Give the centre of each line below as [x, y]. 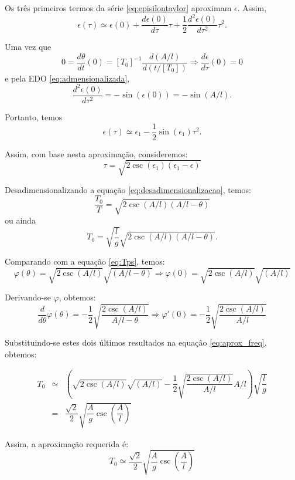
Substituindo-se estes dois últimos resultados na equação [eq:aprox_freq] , [136, 342]
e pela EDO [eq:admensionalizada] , [67, 78]
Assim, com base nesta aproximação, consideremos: [96, 153]
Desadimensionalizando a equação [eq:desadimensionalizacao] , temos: [128, 189]
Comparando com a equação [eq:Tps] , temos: [85, 261]
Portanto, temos [34, 116]
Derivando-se [28, 297]
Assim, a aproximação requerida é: [67, 443]
